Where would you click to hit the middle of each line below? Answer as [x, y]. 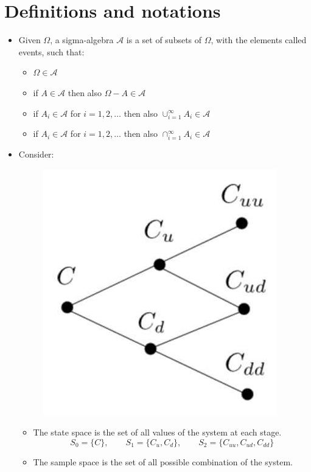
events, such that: [51, 51]
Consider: [36, 154]
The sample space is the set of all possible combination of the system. [163, 461]
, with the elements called [259, 40]
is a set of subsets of [164, 40]
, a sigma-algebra [82, 40]
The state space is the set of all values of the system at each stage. [157, 432]
